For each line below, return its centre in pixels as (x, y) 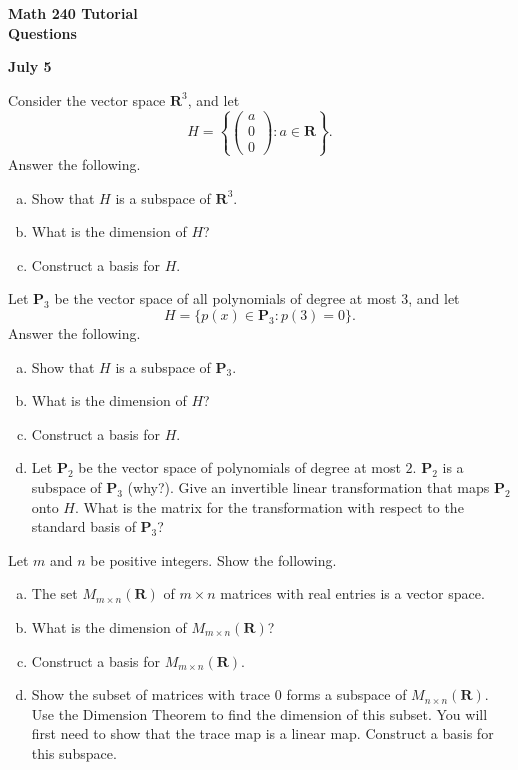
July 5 (30, 66)
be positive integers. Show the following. (213, 559)
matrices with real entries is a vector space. (352, 593)
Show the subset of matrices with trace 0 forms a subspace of (219, 694)
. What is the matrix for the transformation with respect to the (269, 506)
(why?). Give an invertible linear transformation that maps (308, 486)
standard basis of (83, 526)
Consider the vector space (87, 99)
